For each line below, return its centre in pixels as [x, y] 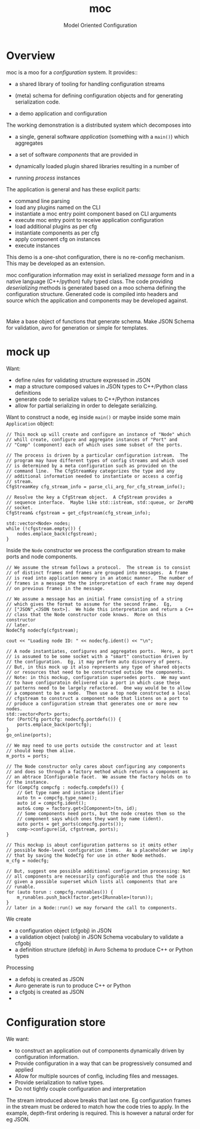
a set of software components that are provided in [76, 154]
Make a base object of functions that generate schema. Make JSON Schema [100, 321]
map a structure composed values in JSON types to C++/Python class [101, 386]
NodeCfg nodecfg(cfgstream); [42, 630]
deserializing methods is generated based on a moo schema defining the [96, 287]
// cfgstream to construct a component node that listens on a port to [97, 698]
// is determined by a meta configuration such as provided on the [92, 465]
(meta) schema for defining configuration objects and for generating [99, 95]
